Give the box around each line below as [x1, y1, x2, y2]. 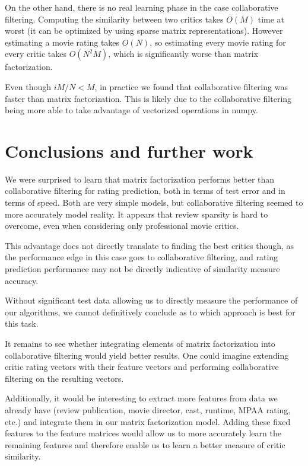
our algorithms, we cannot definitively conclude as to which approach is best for [5, 305, 296, 318]
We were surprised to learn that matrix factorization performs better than [5, 173, 275, 185]
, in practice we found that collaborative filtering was [94, 80, 288, 92]
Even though [5, 80, 51, 92]
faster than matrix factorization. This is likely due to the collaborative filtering [5, 92, 292, 104]
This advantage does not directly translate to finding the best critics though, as [5, 239, 294, 251]
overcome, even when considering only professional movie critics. [5, 219, 239, 232]
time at [258, 12, 285, 25]
